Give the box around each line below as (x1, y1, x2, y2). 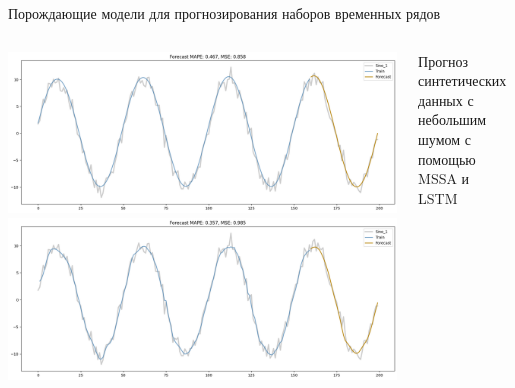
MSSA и (418, 168, 470, 189)
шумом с (418, 128, 471, 149)
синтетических (418, 70, 507, 91)
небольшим (418, 109, 487, 130)
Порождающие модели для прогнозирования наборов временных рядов (8, 3, 441, 23)
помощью (418, 148, 476, 169)
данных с (418, 89, 474, 110)
